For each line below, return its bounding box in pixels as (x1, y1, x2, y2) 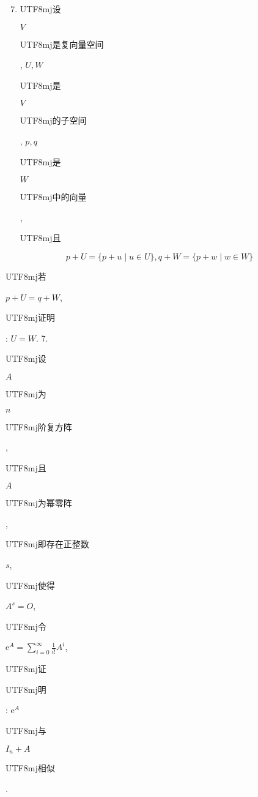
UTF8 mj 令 (6, 619, 46, 632)
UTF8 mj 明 (6, 683, 46, 695)
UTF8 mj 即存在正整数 (6, 537, 89, 550)
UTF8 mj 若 (6, 269, 46, 282)
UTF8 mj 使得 (6, 578, 55, 591)
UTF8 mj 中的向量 (20, 190, 87, 203)
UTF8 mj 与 (6, 724, 46, 737)
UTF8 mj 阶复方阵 (6, 420, 72, 433)
